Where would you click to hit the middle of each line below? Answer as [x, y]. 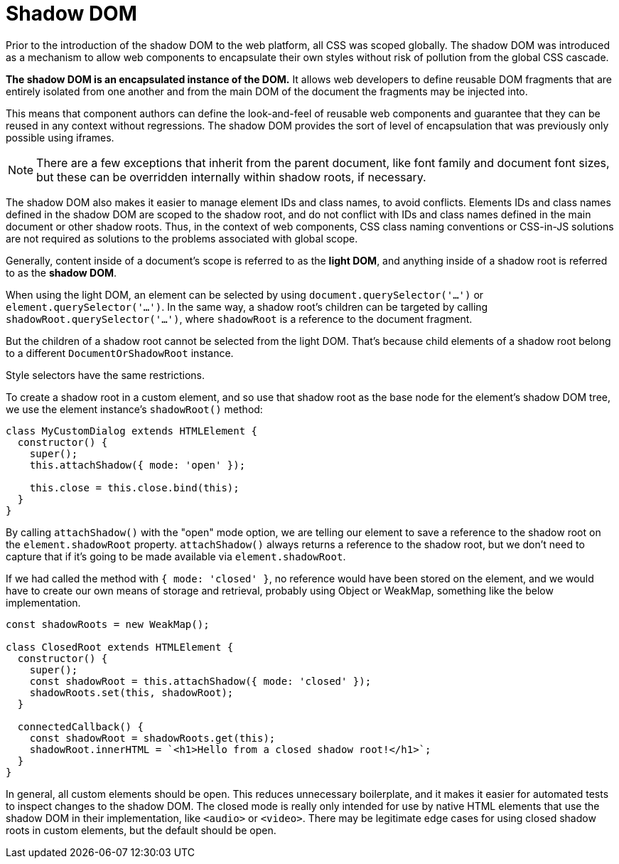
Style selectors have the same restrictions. [106, 375]
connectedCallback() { [80, 726]
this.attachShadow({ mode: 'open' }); [138, 465]
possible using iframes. [60, 137]
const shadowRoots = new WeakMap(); [108, 624]
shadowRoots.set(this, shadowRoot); [131, 692]
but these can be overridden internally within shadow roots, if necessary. [231, 177]
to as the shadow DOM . [61, 272]
